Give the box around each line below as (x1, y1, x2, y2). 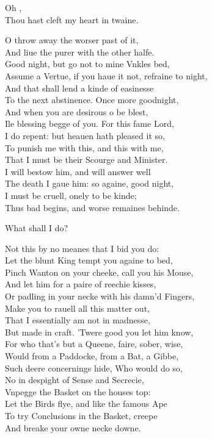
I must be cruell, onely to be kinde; (5, 188, 137, 201)
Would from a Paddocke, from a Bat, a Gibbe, (5, 350, 179, 362)
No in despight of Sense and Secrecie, (5, 373, 144, 386)
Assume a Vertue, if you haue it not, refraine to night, (5, 69, 208, 82)
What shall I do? (5, 221, 68, 234)
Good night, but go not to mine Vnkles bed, (5, 57, 170, 70)
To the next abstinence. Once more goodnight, (5, 93, 179, 106)
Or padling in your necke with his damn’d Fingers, (5, 290, 195, 303)
